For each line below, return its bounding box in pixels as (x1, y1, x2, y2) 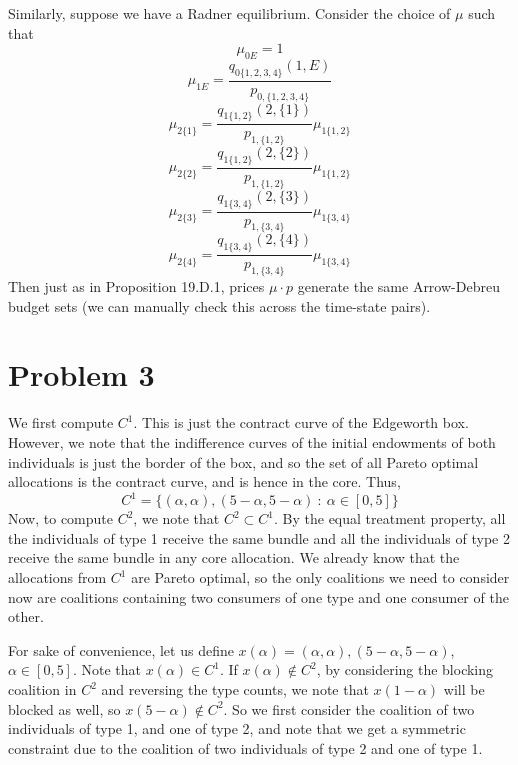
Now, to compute (8, 508, 113, 529)
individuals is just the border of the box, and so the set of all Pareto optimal (8, 451, 479, 472)
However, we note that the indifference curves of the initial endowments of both (8, 432, 496, 453)
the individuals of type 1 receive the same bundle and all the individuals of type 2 (8, 527, 510, 548)
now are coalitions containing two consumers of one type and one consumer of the (8, 586, 509, 607)
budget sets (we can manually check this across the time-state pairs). (8, 295, 431, 316)
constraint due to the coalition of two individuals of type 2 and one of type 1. (8, 737, 483, 758)
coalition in (8, 679, 77, 700)
